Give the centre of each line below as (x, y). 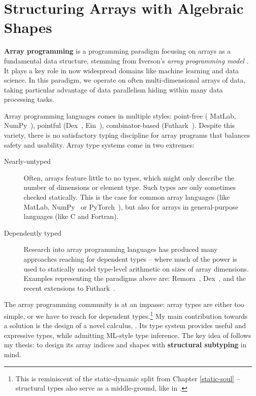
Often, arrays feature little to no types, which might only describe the (129, 177)
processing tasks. (29, 99)
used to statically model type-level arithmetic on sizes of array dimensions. (136, 268)
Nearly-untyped (27, 161)
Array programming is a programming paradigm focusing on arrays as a (117, 51)
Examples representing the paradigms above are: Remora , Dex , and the (135, 278)
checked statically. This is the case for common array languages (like (127, 197)
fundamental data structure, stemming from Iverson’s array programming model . (126, 60)
